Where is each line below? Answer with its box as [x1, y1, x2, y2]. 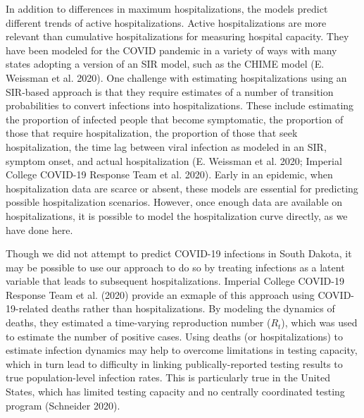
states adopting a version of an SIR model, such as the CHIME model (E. [6, 56, 325, 71]
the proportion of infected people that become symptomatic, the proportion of [6, 111, 344, 126]
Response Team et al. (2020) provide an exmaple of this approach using [6, 287, 315, 302]
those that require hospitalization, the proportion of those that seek [6, 125, 298, 140]
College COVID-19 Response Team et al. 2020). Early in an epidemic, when [6, 167, 333, 182]
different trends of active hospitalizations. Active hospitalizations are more [6, 15, 327, 30]
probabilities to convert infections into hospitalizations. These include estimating [6, 98, 354, 113]
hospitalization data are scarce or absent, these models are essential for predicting [6, 180, 358, 195]
